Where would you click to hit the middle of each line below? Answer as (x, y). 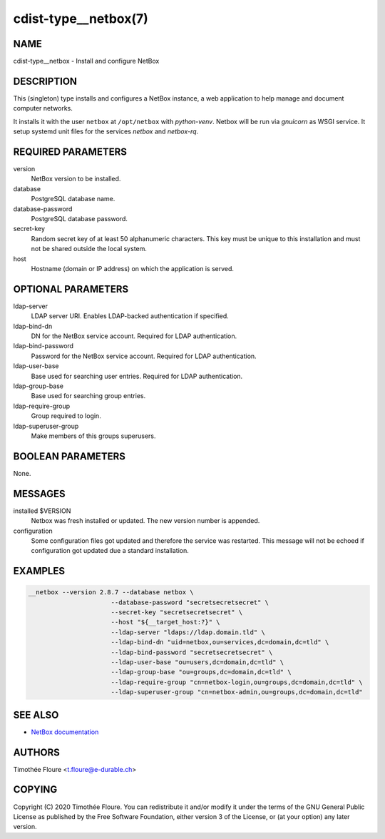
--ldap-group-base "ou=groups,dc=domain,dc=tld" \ (201, 672)
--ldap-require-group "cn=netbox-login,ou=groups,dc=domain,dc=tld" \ (237, 682)
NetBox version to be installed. (76, 179)
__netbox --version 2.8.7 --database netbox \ (111, 593)
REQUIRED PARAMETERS (70, 152)
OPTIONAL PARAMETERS (71, 289)
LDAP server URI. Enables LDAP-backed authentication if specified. (130, 316)
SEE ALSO (36, 715)
